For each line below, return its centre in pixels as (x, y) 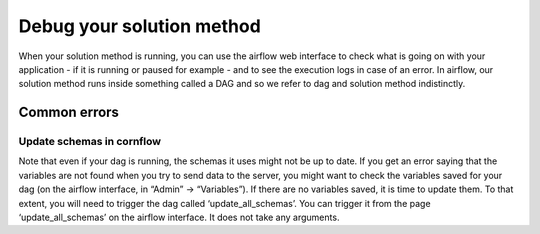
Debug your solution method (140, 26)
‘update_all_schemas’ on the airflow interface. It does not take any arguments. (179, 217)
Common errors (69, 112)
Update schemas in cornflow (90, 142)
